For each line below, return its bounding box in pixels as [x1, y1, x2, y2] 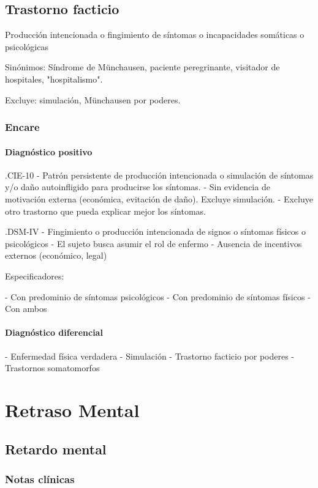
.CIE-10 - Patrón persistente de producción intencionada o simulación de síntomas [5, 168, 314, 181]
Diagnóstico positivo [5, 145, 93, 158]
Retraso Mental [5, 397, 140, 422]
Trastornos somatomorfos [5, 361, 100, 374]
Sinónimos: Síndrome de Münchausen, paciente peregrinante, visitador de [5, 61, 280, 73]
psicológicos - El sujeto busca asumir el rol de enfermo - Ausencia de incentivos [5, 237, 302, 250]
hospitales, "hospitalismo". [5, 72, 103, 85]
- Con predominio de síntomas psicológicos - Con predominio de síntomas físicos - [5, 290, 311, 303]
